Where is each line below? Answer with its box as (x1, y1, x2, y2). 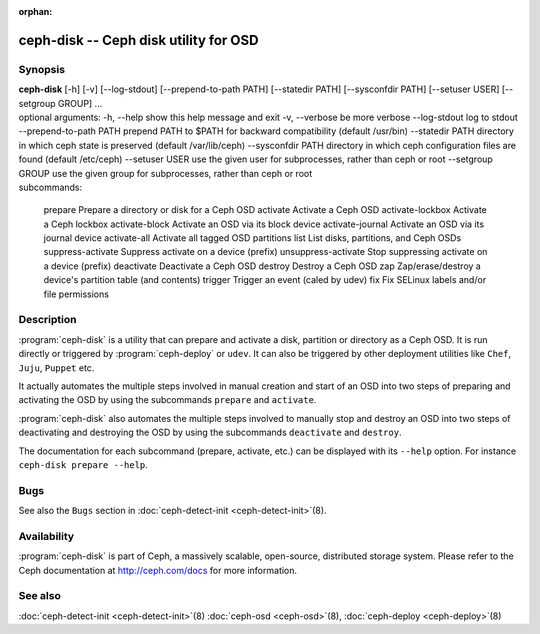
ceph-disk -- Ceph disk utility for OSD (18, 31, 259, 49)
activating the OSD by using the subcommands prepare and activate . (18, 394, 317, 406)
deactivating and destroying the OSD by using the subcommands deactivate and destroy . (18, 426, 402, 439)
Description (18, 313, 77, 327)
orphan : (18, 6, 53, 17)
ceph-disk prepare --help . (18, 458, 149, 470)
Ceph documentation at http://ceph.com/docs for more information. (18, 564, 298, 576)
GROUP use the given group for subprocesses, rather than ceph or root (18, 167, 313, 179)
